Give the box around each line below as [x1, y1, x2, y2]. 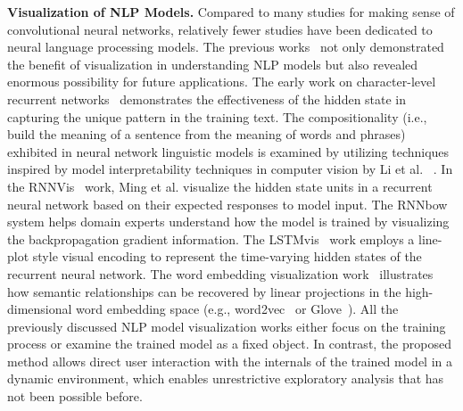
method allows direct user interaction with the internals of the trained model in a [7, 351, 452, 370]
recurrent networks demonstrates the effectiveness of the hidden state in [7, 89, 407, 108]
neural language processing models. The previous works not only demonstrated [7, 37, 444, 56]
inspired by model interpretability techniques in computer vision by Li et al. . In [7, 160, 453, 178]
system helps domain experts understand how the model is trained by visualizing [7, 212, 450, 231]
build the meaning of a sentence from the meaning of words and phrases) [7, 125, 406, 144]
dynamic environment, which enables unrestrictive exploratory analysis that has [7, 369, 444, 388]
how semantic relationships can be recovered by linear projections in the [7, 282, 401, 300]
